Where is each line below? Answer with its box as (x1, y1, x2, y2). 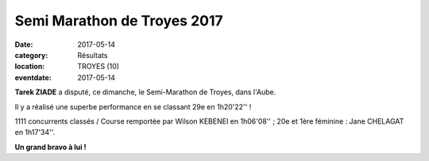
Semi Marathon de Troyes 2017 (14, 12, 224, 29)
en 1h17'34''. (14, 128, 56, 137)
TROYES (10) (77, 62, 119, 71)
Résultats (77, 50, 108, 59)
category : (14, 50, 48, 59)
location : (14, 62, 45, 71)
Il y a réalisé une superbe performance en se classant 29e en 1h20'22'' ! (14, 102, 252, 111)
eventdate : (14, 72, 52, 82)
